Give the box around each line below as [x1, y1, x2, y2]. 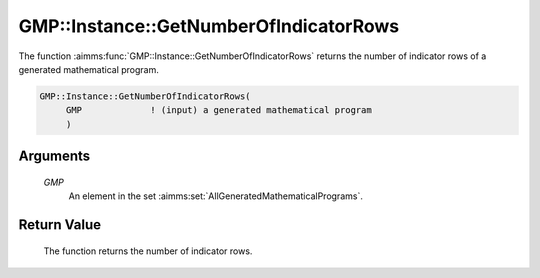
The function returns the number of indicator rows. [43, 245, 253, 257]
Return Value [18, 216, 102, 233]
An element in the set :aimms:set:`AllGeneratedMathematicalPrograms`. [68, 190, 364, 202]
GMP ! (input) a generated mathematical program [65, 105, 372, 116]
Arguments [18, 148, 91, 165]
